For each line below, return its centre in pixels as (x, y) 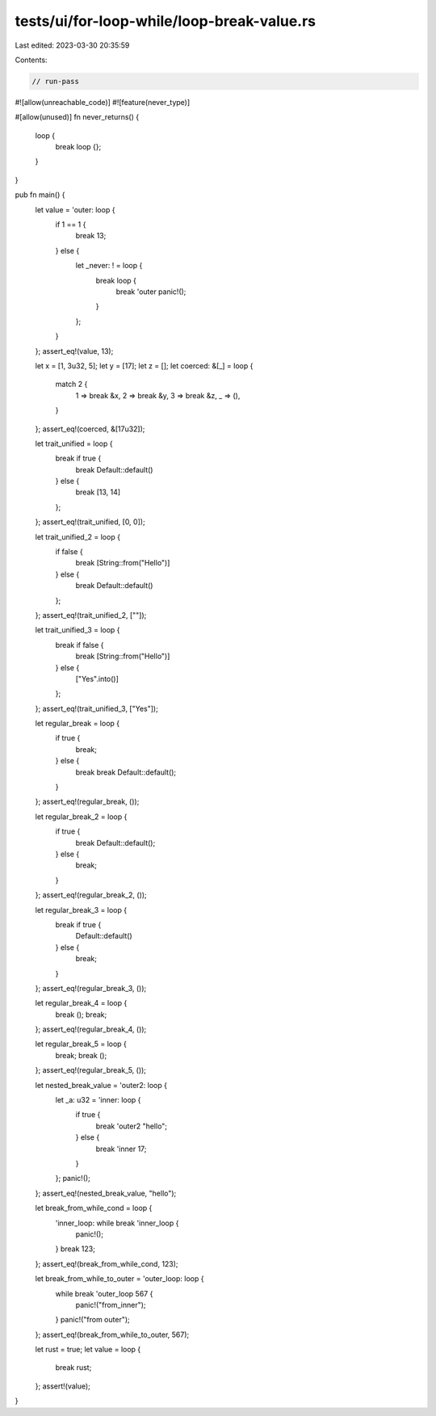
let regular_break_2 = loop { (81, 817)
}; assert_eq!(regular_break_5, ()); (91, 1070)
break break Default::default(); (126, 772)
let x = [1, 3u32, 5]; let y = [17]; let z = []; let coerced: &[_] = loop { (144, 366)
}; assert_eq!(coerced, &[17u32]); (90, 429)
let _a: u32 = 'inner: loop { (98, 1100)
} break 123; (75, 1249)
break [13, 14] (98, 492)
